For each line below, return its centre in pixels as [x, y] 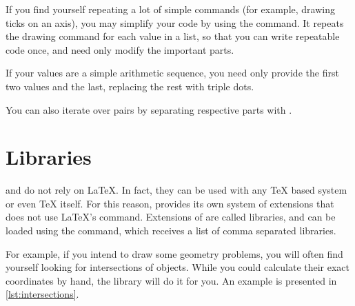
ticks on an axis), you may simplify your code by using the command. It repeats [175, 22]
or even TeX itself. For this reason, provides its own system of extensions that [170, 203]
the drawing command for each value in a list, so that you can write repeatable [173, 36]
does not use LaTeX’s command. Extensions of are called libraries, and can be [171, 217]
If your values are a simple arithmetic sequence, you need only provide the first [172, 73]
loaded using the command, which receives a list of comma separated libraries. [171, 231]
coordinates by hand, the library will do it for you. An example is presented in [171, 280]
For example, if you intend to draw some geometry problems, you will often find [174, 253]
